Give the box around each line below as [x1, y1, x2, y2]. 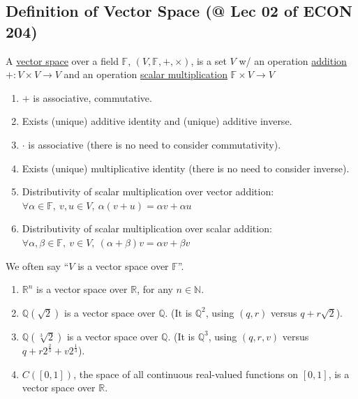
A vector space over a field [6, 53, 119, 68]
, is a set [191, 53, 227, 68]
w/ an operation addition [239, 53, 347, 68]
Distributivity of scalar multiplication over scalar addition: [22, 221, 272, 236]
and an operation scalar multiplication [64, 67, 228, 82]
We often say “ [6, 258, 69, 273]
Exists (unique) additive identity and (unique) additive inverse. [22, 114, 292, 128]
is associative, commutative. [33, 90, 152, 105]
